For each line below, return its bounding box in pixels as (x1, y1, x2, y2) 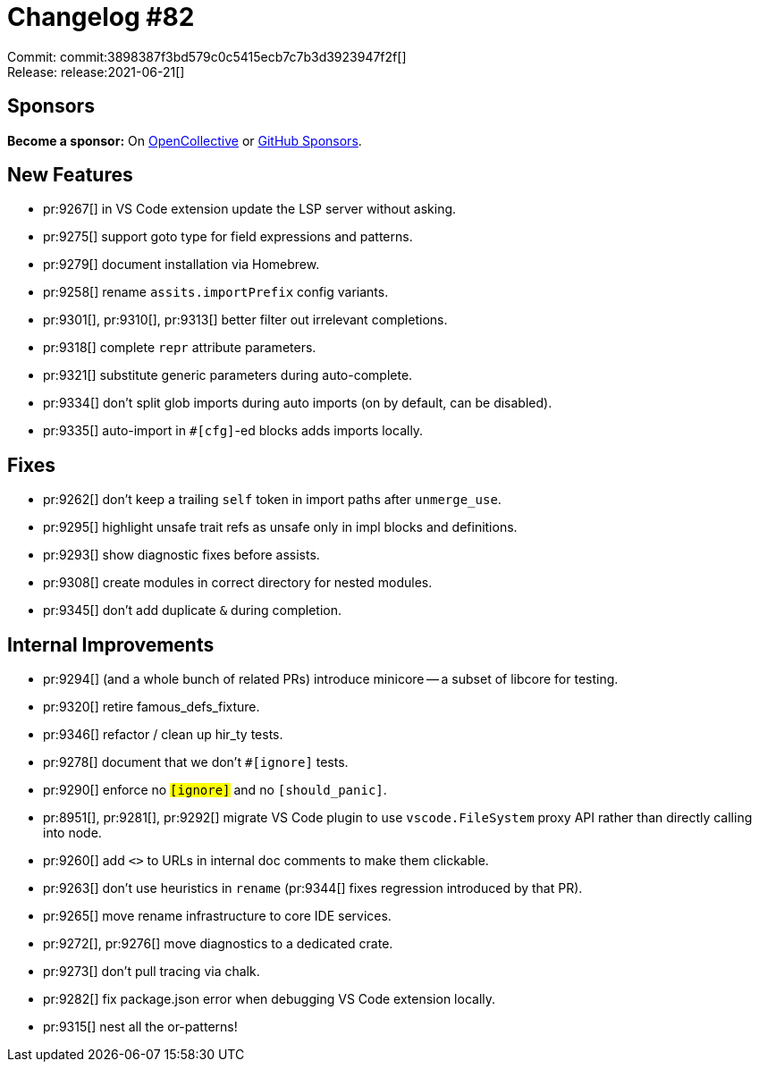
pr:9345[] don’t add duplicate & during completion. (43, 602, 342, 619)
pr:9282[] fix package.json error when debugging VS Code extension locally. (43, 991, 496, 1007)
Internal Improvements (7, 633, 215, 656)
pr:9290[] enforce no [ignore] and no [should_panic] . (43, 782, 387, 798)
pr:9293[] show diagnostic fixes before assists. (43, 547, 320, 563)
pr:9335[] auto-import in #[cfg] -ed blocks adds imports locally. (43, 423, 424, 439)
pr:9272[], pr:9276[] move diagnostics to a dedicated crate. (43, 936, 393, 952)
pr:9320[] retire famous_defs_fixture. (43, 699, 260, 715)
